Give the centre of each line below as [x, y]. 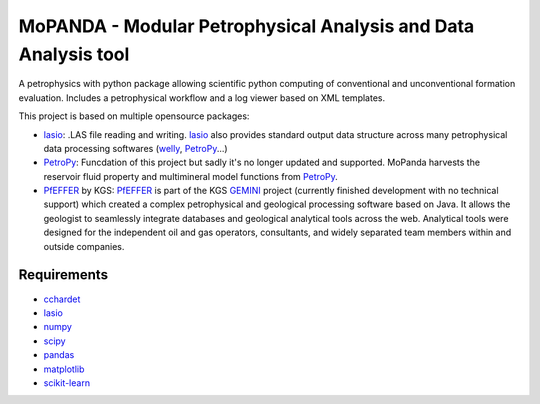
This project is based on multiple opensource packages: [134, 116]
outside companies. [84, 246]
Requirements [63, 275]
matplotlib [64, 369]
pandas [59, 355]
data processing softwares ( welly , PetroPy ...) [136, 148]
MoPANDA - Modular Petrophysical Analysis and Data [246, 26]
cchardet [62, 299]
